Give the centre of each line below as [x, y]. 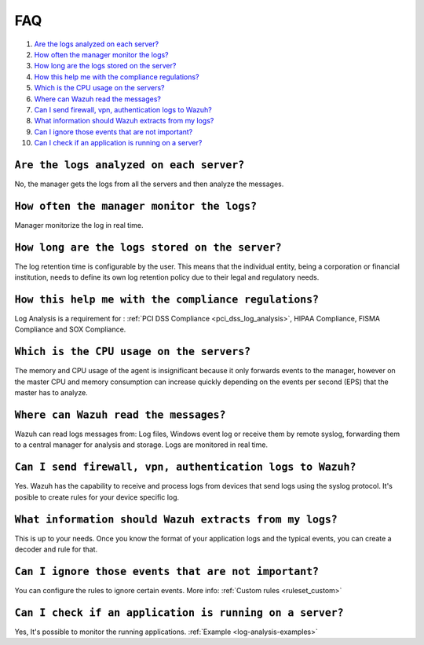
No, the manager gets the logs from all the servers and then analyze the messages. [149, 184]
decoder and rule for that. [56, 549]
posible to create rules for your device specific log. [97, 497]
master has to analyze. [51, 393]
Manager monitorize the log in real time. [79, 225]
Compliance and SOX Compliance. [70, 329]
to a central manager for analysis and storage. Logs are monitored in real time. [141, 445]
